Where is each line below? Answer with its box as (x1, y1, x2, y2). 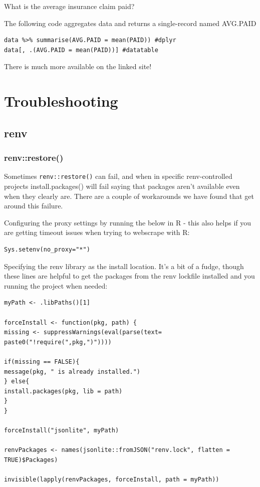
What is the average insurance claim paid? (4, 1, 135, 11)
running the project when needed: (4, 280, 108, 291)
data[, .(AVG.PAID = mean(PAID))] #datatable (4, 46, 158, 54)
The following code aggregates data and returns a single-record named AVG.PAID (4, 18, 256, 28)
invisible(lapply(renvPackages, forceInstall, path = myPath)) (4, 476, 219, 483)
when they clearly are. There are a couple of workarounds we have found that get (4, 190, 254, 201)
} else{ (4, 378, 30, 385)
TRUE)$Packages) (4, 456, 58, 463)
